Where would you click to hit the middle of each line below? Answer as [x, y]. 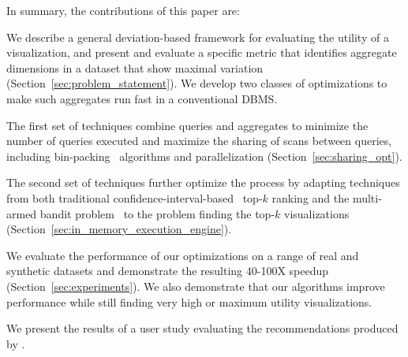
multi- [367, 197]
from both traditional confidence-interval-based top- [135, 197]
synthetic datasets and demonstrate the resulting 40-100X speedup [168, 271]
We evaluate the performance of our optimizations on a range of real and [183, 255]
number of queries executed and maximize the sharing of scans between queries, [199, 141]
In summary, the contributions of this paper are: [123, 10]
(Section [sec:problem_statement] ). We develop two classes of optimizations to [197, 83]
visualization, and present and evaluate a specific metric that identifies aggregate [202, 52]
